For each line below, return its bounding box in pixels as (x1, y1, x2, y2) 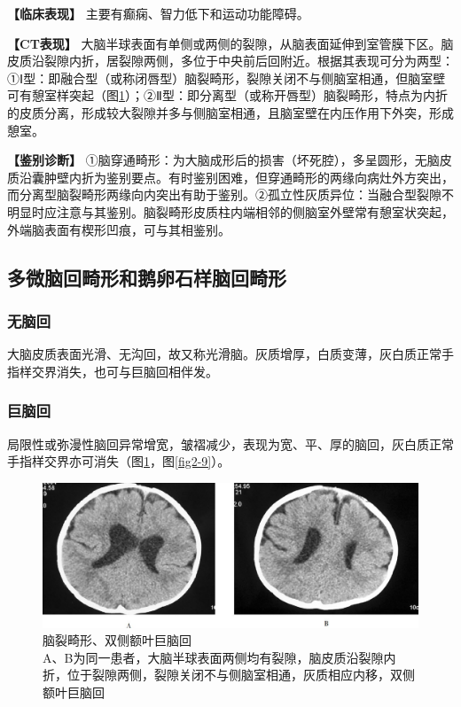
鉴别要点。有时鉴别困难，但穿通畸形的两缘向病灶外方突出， (105, 167, 454, 186)
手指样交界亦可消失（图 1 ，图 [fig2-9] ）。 (7, 452, 230, 470)
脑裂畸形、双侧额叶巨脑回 (43, 631, 191, 649)
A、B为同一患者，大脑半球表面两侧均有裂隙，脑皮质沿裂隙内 (43, 648, 396, 666)
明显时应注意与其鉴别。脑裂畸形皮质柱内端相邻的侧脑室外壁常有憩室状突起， (7, 202, 454, 221)
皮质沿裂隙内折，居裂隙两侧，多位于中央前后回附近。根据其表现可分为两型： (7, 51, 454, 70)
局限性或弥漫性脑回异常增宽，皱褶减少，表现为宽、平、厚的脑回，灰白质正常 (7, 434, 454, 453)
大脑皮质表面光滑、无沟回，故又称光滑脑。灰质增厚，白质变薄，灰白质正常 (7, 345, 441, 363)
